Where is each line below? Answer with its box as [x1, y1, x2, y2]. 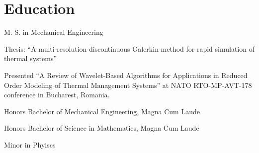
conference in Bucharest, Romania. [4, 89, 110, 100]
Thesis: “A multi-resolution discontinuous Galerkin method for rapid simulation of [4, 43, 255, 54]
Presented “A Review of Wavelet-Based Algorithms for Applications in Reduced [4, 70, 248, 80]
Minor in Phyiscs [4, 139, 56, 150]
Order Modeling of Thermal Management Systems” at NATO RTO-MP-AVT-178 [4, 79, 252, 90]
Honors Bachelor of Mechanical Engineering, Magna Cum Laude [4, 106, 200, 116]
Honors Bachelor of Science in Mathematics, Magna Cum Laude [4, 123, 199, 133]
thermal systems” [4, 53, 57, 64]
